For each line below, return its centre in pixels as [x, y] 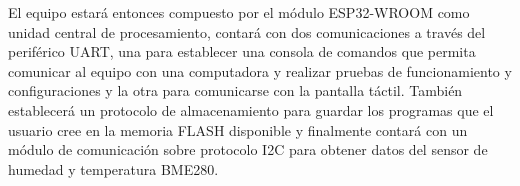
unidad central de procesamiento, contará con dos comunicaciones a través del [247, 31]
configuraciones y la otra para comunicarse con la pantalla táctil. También [235, 90]
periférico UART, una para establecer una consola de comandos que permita [242, 51]
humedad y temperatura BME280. [113, 168]
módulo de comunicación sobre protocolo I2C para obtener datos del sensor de [248, 149]
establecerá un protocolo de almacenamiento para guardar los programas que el [251, 109]
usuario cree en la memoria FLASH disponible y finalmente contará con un [238, 129]
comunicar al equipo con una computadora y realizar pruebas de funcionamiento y [260, 70]
